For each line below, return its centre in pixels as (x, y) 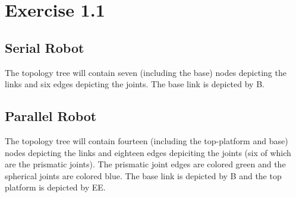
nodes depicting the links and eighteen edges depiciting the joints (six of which (148, 152)
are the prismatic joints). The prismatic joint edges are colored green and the (145, 164)
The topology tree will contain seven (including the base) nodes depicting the (146, 72)
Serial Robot (45, 47)
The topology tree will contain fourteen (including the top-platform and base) (147, 140)
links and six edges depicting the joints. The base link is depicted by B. (135, 84)
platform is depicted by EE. (55, 187)
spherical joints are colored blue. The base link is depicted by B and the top (143, 175)
